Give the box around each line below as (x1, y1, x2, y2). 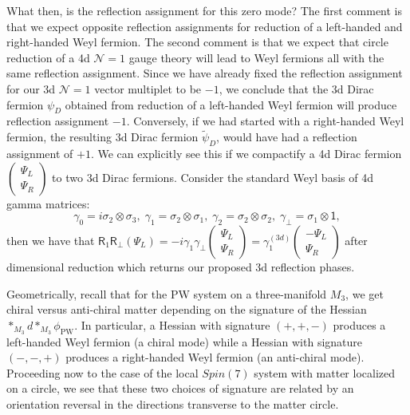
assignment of (6, 144, 73, 161)
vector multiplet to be (94, 80, 202, 97)
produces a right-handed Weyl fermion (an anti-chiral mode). (65, 349, 365, 366)
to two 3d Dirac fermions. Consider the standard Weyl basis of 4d (52, 168, 373, 185)
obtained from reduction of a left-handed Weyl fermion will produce (65, 96, 397, 113)
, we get (345, 285, 384, 302)
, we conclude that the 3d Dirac (219, 80, 374, 97)
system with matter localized (254, 364, 396, 381)
